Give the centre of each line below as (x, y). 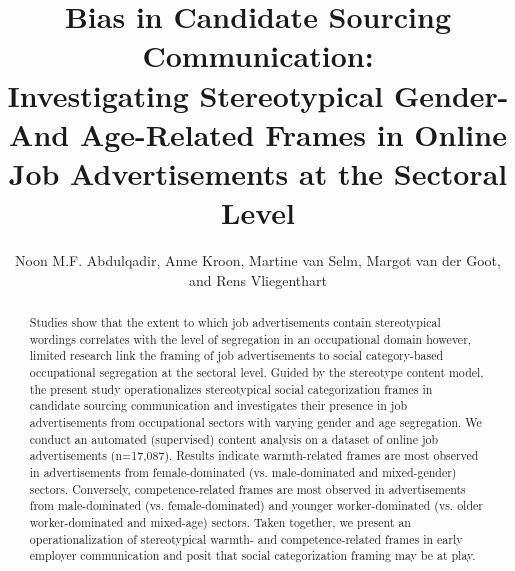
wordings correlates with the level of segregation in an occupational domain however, (250, 338)
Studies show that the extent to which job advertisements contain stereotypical (235, 322)
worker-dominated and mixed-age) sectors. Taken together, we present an (220, 521)
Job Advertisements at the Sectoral (258, 172)
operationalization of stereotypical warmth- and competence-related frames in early (246, 538)
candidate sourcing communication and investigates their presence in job (218, 405)
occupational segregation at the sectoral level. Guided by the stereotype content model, (256, 372)
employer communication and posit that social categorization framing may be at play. (252, 555)
